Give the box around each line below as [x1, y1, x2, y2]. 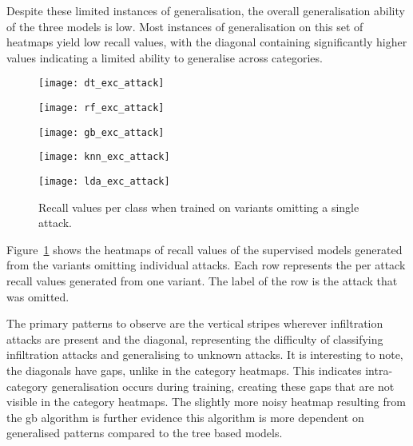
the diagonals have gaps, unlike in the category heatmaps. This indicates [6, 362, 362, 378]
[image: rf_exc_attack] [38, 102, 165, 114]
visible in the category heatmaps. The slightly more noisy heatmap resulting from [6, 393, 406, 410]
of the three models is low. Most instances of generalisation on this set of [6, 18, 363, 34]
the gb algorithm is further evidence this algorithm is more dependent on [6, 408, 364, 425]
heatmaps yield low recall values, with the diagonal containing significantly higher [6, 34, 407, 50]
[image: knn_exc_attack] [38, 151, 170, 163]
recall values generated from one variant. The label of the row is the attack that [6, 273, 398, 289]
